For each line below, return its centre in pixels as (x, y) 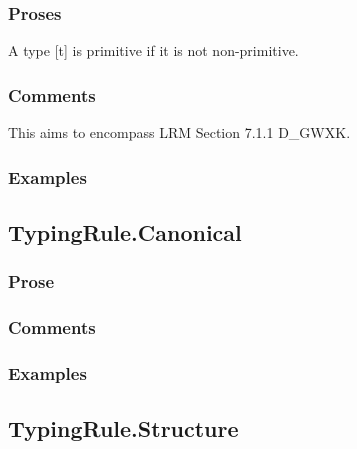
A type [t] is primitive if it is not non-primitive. (153, 50)
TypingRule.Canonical (125, 231)
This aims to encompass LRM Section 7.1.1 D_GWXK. (179, 132)
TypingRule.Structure (123, 428)
